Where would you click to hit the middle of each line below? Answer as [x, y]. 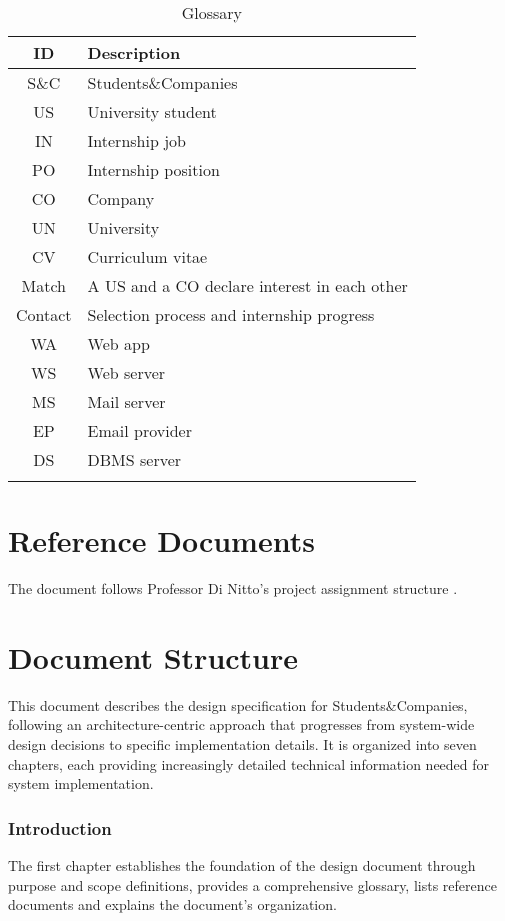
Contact [44, 314]
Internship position [153, 169]
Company [121, 198]
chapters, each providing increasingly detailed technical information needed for [249, 763]
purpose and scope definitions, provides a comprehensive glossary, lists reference [252, 884]
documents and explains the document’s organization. [172, 904]
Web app [118, 343]
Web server [126, 372]
